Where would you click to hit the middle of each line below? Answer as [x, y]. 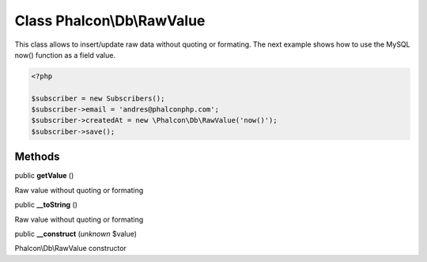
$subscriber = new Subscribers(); [98, 98]
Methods [37, 157]
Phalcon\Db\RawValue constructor [70, 249]
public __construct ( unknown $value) [76, 234]
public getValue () [44, 176]
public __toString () [46, 205]
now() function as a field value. [65, 55]
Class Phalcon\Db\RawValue [110, 21]
